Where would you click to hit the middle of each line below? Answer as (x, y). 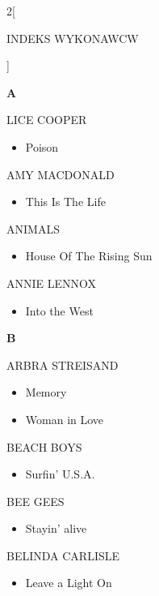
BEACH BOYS (44, 446)
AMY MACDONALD (61, 174)
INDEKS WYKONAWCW (73, 38)
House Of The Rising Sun (89, 256)
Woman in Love (65, 419)
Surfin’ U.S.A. (60, 474)
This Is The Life (65, 202)
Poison (42, 146)
